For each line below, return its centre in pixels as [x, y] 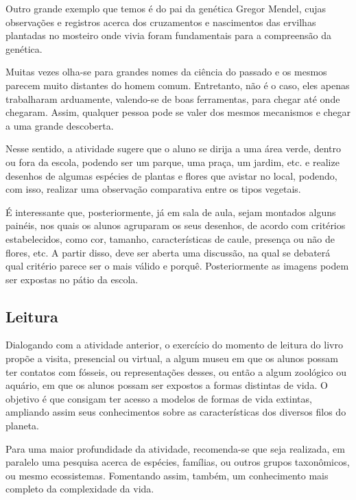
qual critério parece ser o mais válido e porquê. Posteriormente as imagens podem [177, 266]
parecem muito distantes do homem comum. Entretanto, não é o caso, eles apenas [178, 85]
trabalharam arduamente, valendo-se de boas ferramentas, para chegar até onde [173, 98]
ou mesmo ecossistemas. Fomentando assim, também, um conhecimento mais [167, 475]
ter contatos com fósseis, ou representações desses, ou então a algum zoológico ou [176, 371]
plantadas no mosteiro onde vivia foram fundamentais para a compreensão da [168, 35]
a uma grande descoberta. [60, 125]
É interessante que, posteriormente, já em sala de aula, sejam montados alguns [171, 212]
